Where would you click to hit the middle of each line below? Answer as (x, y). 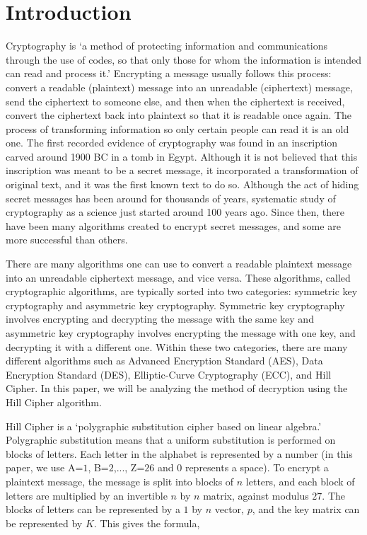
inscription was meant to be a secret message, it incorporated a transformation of (182, 170)
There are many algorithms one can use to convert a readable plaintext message (179, 264)
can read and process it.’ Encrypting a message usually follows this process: (169, 73)
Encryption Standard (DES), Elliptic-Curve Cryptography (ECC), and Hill (169, 374)
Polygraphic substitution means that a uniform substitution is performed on (171, 440)
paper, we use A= (45, 467)
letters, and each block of (300, 481)
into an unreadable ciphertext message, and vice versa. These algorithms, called (178, 277)
